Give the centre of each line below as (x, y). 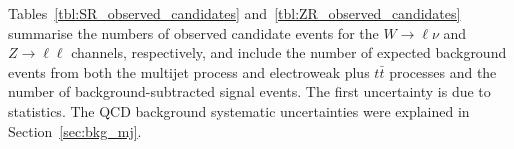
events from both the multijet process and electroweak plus (189, 71)
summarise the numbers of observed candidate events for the (193, 32)
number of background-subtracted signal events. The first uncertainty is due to (249, 91)
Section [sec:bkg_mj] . (75, 130)
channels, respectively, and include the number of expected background (289, 52)
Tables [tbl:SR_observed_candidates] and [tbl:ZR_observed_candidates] (234, 13)
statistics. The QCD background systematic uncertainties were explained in (239, 110)
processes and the (443, 71)
